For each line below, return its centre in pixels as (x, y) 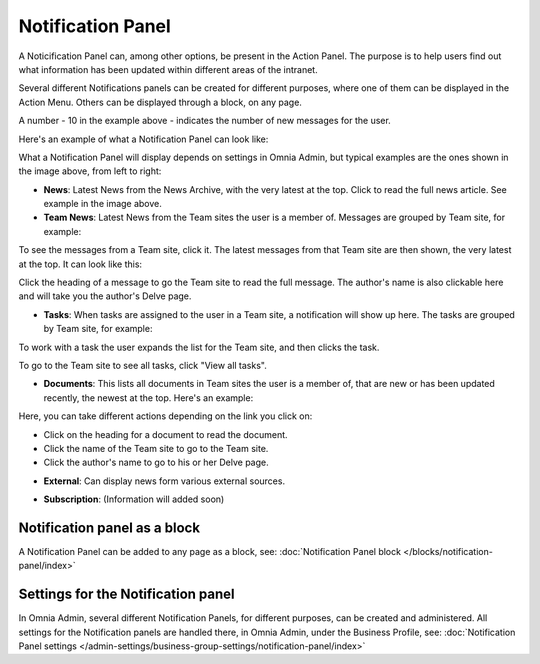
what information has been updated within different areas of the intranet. (168, 69)
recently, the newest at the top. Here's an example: (148, 397)
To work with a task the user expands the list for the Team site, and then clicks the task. (199, 347)
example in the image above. (102, 204)
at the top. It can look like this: (80, 264)
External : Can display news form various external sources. (164, 481)
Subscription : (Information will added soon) (134, 499)
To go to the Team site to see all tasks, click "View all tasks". (142, 365)
